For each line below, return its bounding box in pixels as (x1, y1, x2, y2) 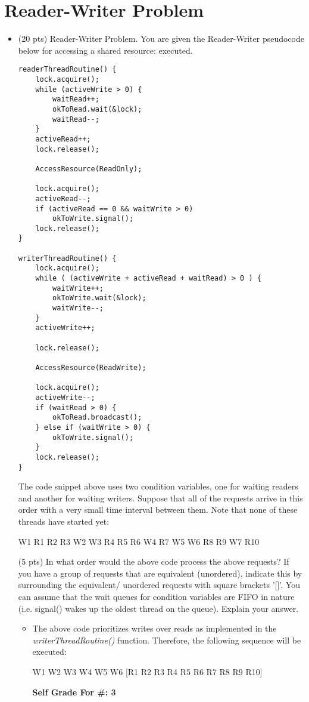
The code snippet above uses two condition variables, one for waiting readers (18, 480, 298, 492)
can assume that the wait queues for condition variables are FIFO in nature (18, 590, 295, 602)
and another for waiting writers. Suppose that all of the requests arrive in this (18, 491, 303, 504)
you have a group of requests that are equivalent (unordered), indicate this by (18, 566, 302, 579)
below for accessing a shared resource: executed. (18, 44, 193, 56)
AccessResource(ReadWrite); (35, 364, 146, 372)
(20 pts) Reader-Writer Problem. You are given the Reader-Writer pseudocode (18, 32, 304, 45)
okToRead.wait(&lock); (52, 104, 142, 113)
